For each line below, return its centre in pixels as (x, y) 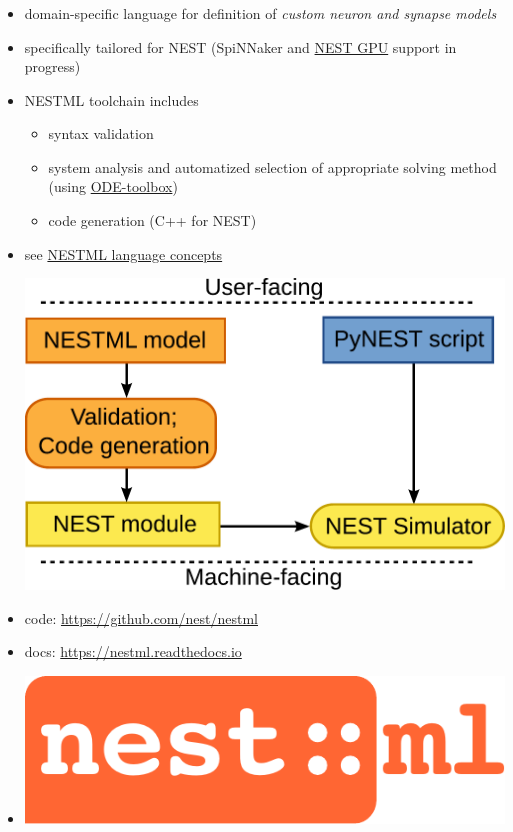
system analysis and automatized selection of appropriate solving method (272, 166)
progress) (52, 66)
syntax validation (101, 133)
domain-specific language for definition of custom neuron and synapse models (260, 12)
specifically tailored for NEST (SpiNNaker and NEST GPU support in (240, 46)
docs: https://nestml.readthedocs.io (133, 651)
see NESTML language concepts (123, 253)
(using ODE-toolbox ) (113, 186)
